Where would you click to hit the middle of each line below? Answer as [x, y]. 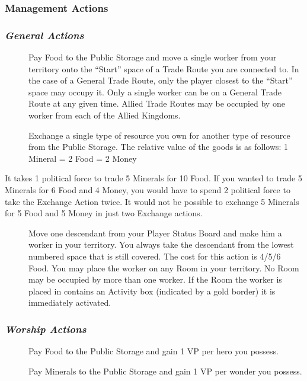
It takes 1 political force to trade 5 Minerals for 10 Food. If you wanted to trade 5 [153, 178]
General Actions [44, 35]
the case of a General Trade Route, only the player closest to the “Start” [161, 80]
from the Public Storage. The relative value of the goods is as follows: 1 [159, 147]
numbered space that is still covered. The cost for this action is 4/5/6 [155, 256]
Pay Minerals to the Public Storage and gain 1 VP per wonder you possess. [165, 371]
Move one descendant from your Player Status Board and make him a [155, 233]
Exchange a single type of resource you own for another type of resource [159, 135]
